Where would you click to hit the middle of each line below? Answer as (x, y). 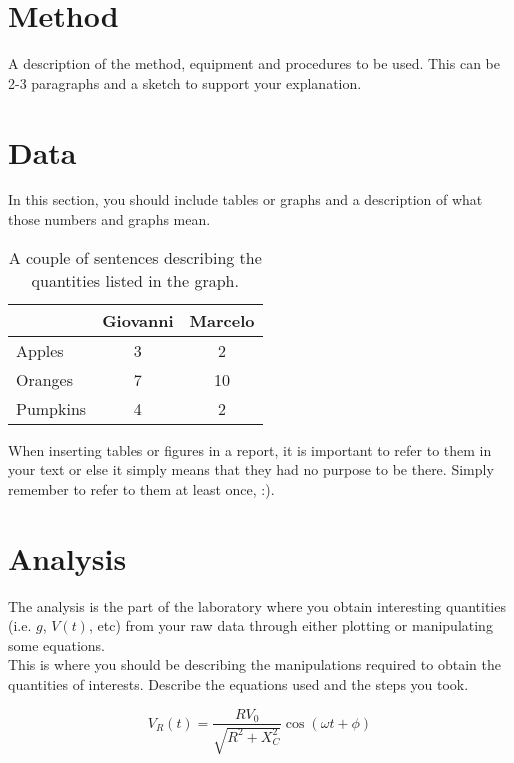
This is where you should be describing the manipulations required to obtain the (254, 664)
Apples (40, 350)
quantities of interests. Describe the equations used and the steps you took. (238, 683)
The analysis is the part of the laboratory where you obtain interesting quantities (257, 605)
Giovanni (138, 320)
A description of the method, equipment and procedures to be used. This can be (254, 63)
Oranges (45, 379)
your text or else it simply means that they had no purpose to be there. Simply (251, 469)
